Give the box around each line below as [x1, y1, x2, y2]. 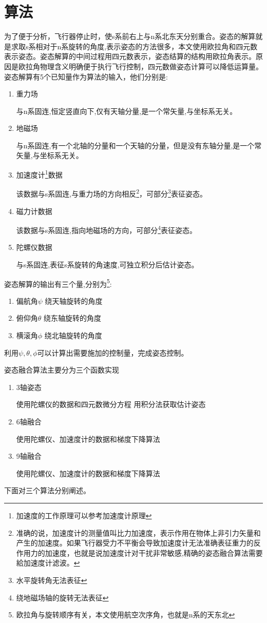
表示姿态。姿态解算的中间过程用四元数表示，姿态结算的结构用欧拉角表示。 [4, 51, 256, 62]
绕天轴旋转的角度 [45, 295, 103, 306]
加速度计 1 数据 [16, 168, 63, 180]
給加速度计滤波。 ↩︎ [16, 557, 80, 568]
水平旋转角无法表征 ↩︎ [16, 574, 87, 585]
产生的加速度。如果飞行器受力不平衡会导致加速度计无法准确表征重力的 [16, 537, 254, 548]
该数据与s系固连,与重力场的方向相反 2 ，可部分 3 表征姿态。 [16, 187, 207, 199]
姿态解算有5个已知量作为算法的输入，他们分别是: [4, 71, 168, 82]
